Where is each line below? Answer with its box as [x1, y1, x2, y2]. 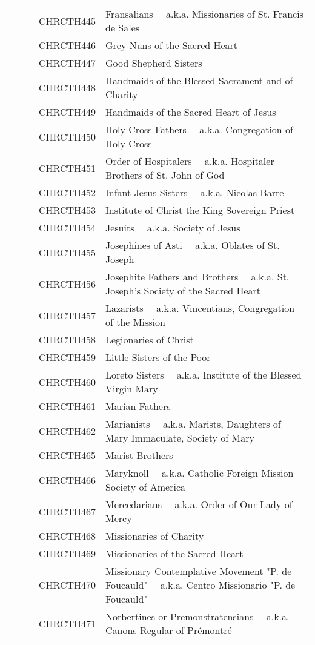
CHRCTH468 [39, 529, 96, 543]
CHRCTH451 [39, 160, 96, 175]
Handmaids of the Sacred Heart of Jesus [105, 105, 276, 119]
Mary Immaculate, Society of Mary [105, 431, 254, 445]
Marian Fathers [105, 399, 171, 413]
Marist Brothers [105, 448, 173, 462]
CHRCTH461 [39, 399, 96, 413]
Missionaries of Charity [105, 529, 204, 543]
